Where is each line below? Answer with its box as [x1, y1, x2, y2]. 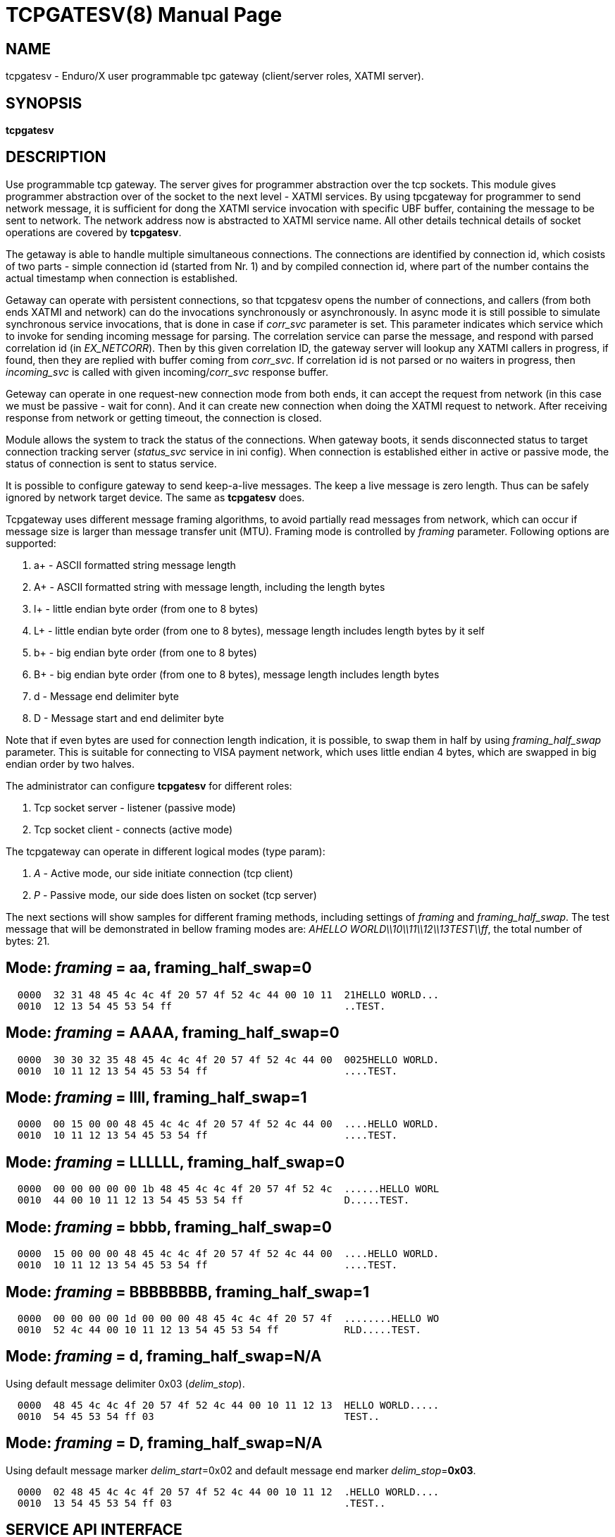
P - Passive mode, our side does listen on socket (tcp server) [34, 888, 317, 901]
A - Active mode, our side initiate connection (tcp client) [34, 867, 294, 879]
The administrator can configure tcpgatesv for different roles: [6, 779, 292, 792]
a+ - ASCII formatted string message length [34, 558, 236, 571]
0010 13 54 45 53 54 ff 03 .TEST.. [17, 1497, 386, 1509]
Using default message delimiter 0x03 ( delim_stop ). [6, 1377, 245, 1390]
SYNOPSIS [6, 94, 82, 112]
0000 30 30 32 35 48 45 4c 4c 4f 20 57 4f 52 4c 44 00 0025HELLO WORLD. [17, 1053, 440, 1065]
